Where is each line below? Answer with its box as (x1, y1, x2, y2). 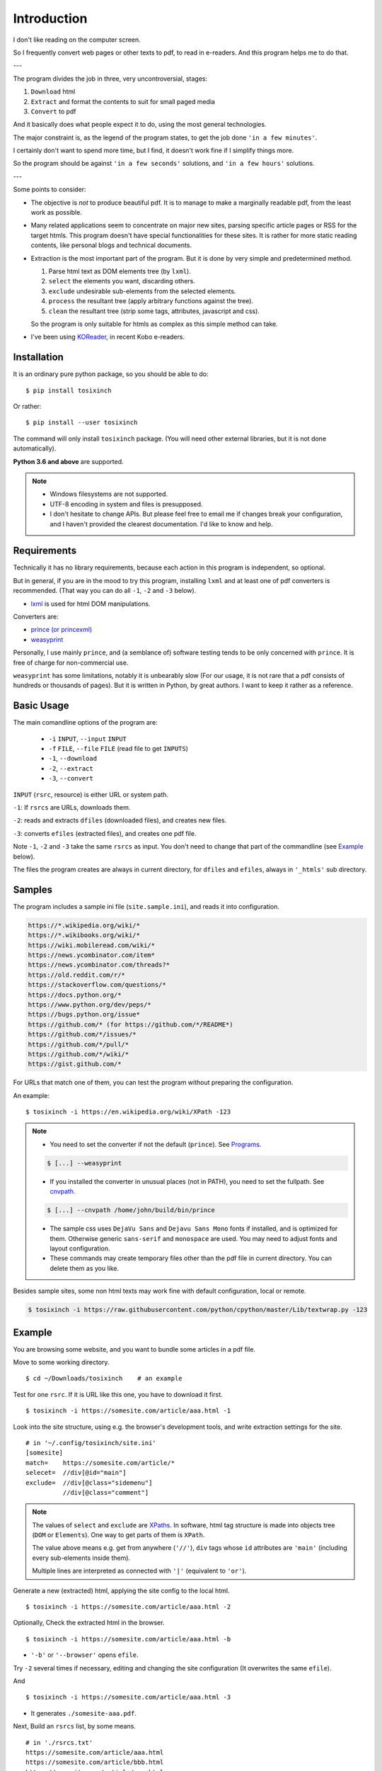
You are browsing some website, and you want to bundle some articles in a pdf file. (13, 1345, 256, 1353)
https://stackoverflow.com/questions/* (28, 981, 166, 989)
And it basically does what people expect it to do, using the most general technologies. (13, 120, 267, 129)
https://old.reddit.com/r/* (28, 971, 125, 979)
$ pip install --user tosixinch (25, 419, 138, 426)
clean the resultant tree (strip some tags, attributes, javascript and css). (48, 307, 260, 315)
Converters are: (13, 612, 59, 621)
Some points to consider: (13, 185, 86, 194)
